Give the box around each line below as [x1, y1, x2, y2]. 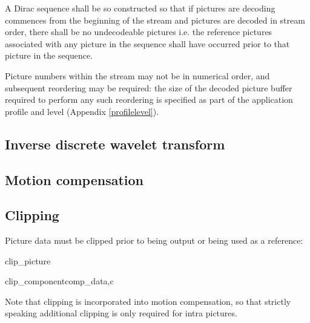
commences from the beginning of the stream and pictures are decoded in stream [5, 13, 305, 26]
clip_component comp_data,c [5, 275, 114, 287]
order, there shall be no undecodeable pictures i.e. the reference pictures [5, 25, 272, 38]
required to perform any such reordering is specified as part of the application [5, 93, 293, 106]
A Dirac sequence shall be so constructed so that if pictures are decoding [5, 2, 275, 14]
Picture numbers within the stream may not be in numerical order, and [5, 69, 270, 82]
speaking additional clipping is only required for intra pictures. [5, 307, 237, 319]
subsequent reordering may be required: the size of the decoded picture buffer [5, 81, 292, 94]
